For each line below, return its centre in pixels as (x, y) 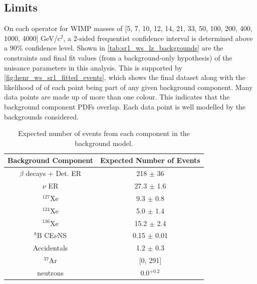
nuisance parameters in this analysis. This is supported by (93, 67)
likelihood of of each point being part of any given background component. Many (128, 87)
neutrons (51, 272)
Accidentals (50, 248)
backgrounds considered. (41, 116)
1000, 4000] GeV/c (32, 38)
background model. (104, 143)
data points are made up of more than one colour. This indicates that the (117, 97)
